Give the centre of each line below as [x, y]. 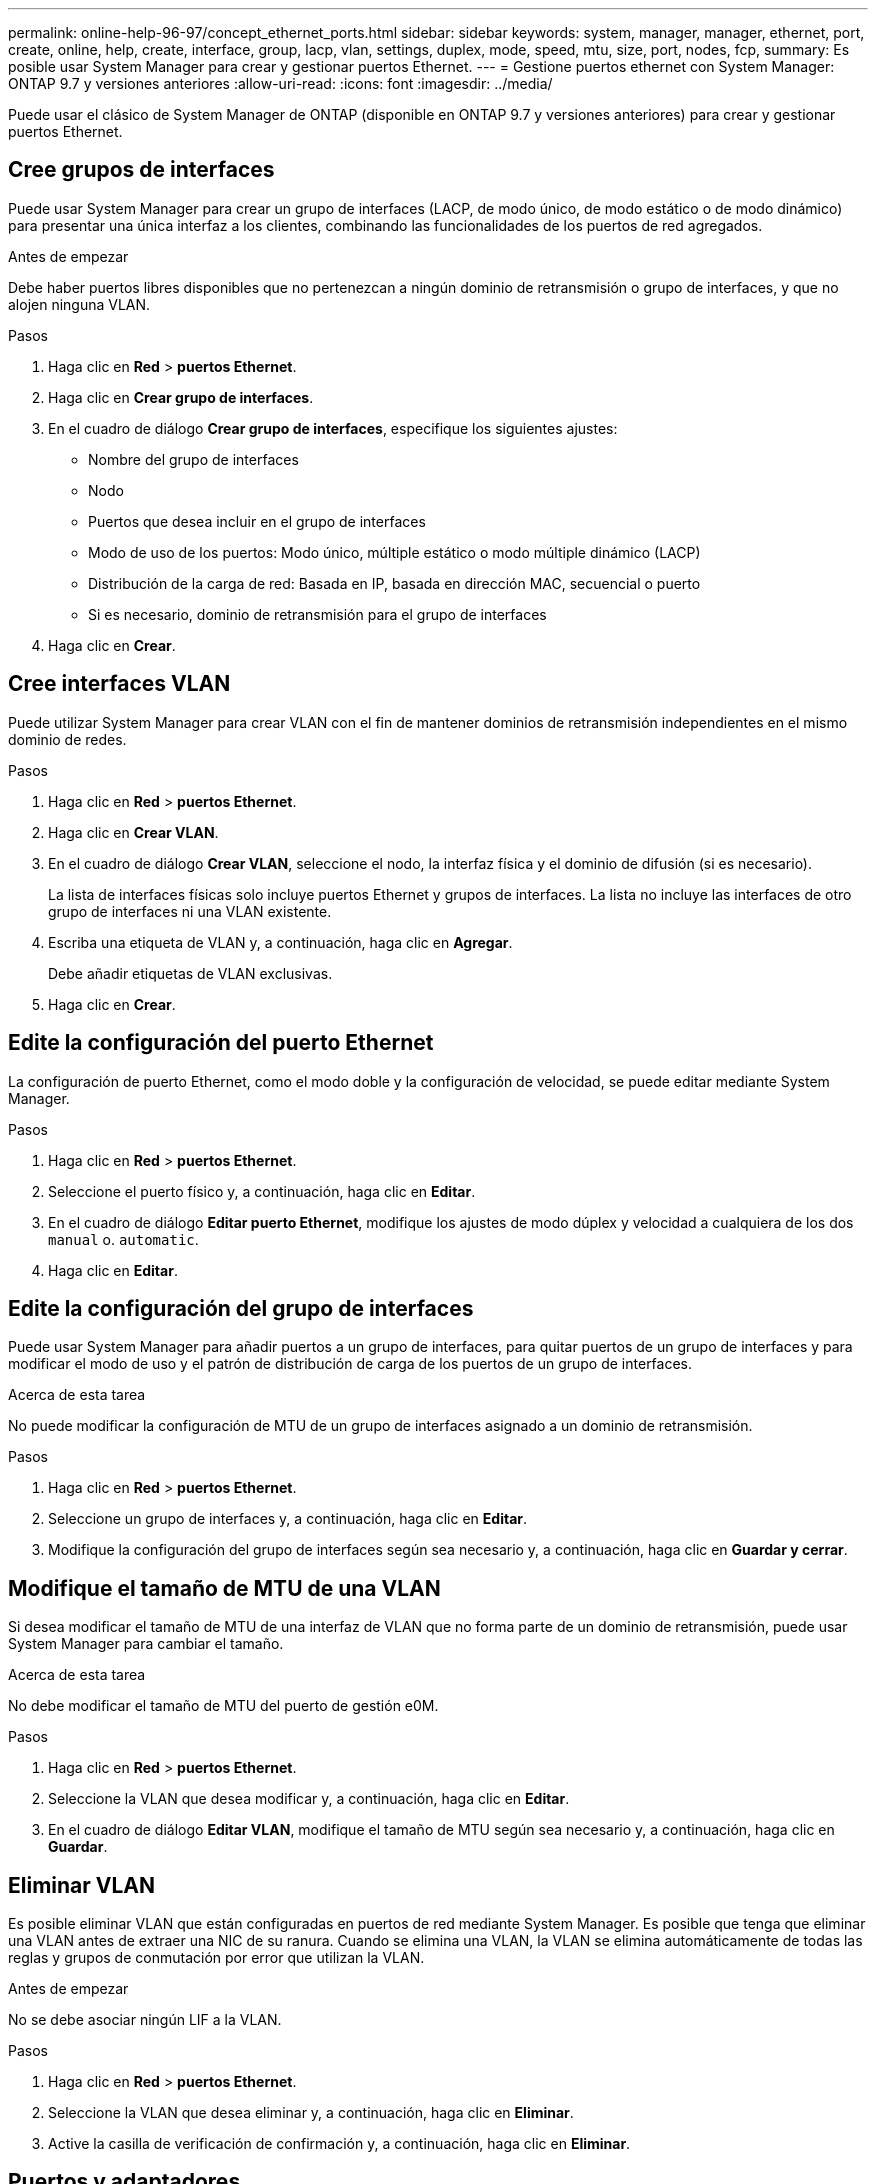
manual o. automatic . [123, 1239]
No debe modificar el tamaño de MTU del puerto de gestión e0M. [223, 1706]
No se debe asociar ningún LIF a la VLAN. [145, 2020]
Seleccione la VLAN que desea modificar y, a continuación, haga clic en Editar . [309, 1799]
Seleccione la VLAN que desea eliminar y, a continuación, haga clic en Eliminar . [311, 2113]
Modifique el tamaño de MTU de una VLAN [224, 1588]
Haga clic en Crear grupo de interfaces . [181, 397]
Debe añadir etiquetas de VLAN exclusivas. [190, 973]
